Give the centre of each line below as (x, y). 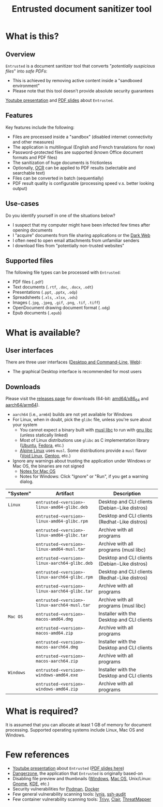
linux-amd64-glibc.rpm (62, 521)
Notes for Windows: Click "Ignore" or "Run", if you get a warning (84, 476)
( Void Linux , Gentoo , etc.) (45, 456)
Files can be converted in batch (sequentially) (58, 178)
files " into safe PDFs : (26, 71)
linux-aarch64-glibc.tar (65, 591)
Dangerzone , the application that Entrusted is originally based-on (78, 773)
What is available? (43, 332)
